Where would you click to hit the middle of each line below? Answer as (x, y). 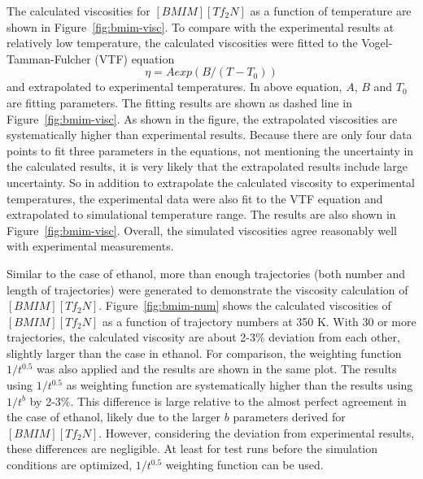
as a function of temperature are (331, 11)
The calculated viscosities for (78, 11)
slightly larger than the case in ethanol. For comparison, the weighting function (204, 353)
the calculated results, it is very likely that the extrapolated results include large (207, 166)
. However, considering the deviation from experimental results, (257, 432)
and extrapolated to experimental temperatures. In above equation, (174, 87)
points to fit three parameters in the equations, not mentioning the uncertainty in (210, 150)
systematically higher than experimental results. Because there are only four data (209, 135)
